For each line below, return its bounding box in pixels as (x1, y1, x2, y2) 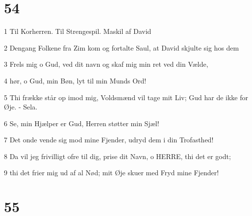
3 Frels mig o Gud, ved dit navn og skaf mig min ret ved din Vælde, (4, 59, 208, 69)
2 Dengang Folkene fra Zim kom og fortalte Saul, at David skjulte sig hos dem (4, 42, 239, 53)
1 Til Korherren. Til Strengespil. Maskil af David (4, 26, 151, 36)
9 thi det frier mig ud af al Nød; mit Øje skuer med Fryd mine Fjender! (4, 167, 219, 178)
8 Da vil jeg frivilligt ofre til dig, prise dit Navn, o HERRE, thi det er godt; (4, 151, 231, 161)
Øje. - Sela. (4, 102, 38, 112)
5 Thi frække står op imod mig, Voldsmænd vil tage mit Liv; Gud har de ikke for (4, 92, 249, 102)
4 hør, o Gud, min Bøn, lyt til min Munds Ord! (4, 75, 147, 85)
